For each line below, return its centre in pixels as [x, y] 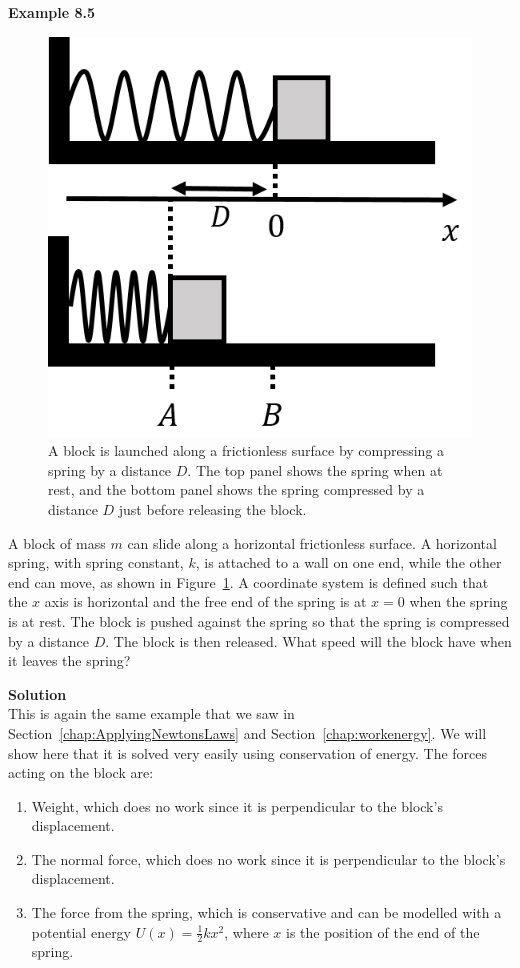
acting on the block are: [81, 772]
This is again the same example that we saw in [151, 713]
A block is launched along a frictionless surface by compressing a [246, 450]
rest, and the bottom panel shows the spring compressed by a [236, 489]
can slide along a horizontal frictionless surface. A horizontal [312, 542]
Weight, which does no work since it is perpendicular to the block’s [237, 805]
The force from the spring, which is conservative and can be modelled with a [266, 912]
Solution [37, 693]
